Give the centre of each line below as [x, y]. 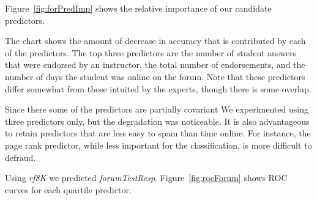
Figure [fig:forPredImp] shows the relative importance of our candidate [138, 8]
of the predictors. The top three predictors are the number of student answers [151, 52]
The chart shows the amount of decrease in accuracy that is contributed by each [155, 41]
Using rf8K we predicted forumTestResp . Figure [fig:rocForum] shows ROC [146, 178]
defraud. [21, 157]
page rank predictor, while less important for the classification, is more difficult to [158, 145]
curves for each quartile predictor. [68, 189]
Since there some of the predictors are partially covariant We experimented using [157, 109]
